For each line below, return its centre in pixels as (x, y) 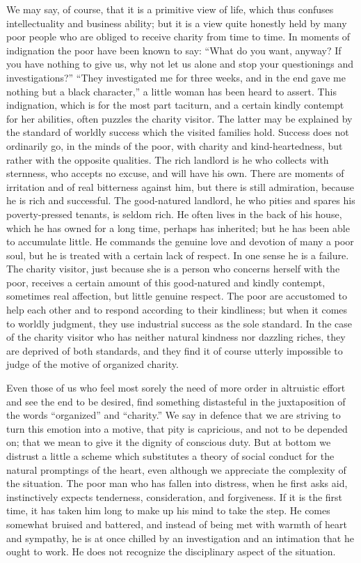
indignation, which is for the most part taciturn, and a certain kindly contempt (175, 105)
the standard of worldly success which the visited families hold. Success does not (178, 132)
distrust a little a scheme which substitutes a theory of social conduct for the (170, 456)
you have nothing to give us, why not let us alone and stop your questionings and (180, 64)
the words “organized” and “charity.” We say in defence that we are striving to (174, 415)
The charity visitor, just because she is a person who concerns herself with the (173, 269)
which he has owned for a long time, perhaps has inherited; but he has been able (178, 227)
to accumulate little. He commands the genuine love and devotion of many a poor (180, 241)
